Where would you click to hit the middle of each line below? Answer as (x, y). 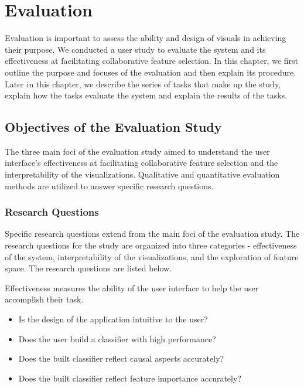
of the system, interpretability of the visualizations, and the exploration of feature (152, 256)
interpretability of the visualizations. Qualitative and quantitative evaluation (142, 174)
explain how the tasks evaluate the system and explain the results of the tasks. (146, 95)
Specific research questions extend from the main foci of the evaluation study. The (152, 234)
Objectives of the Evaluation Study (113, 127)
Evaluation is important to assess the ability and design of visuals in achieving (146, 38)
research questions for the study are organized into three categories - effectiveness (151, 245)
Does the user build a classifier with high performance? (117, 338)
